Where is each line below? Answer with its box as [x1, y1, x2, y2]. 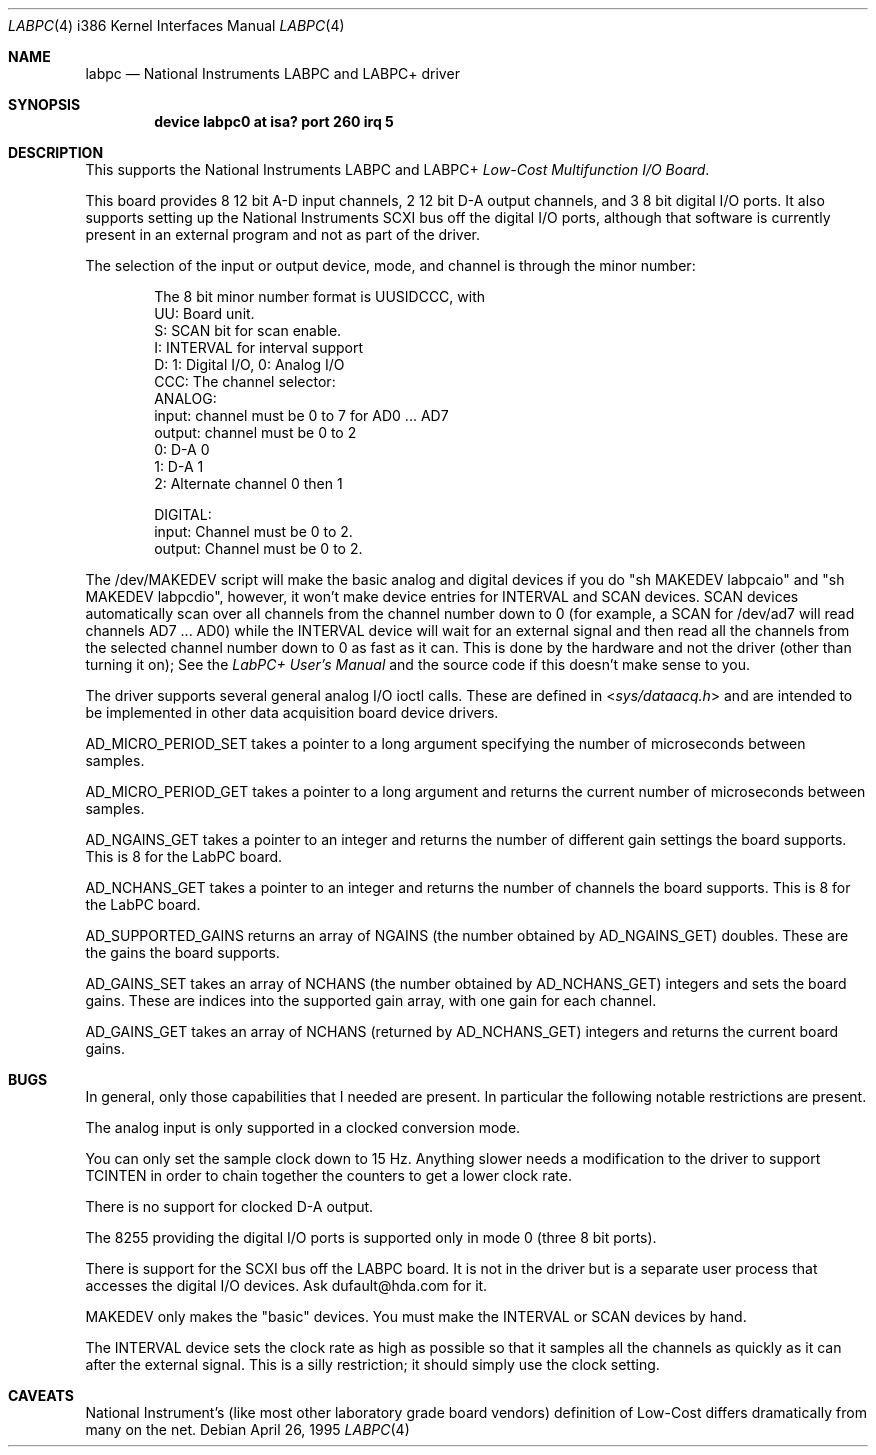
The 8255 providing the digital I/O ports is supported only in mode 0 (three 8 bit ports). [85, 1229, 657, 1246]
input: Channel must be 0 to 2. [154, 523, 353, 540]
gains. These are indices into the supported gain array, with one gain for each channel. [85, 992, 657, 1009]
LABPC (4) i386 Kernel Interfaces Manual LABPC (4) [8, 17, 345, 34]
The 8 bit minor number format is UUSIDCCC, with [154, 288, 486, 305]
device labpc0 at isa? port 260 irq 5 [154, 113, 394, 130]
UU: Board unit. [154, 305, 255, 322]
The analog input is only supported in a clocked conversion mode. [85, 1119, 521, 1136]
